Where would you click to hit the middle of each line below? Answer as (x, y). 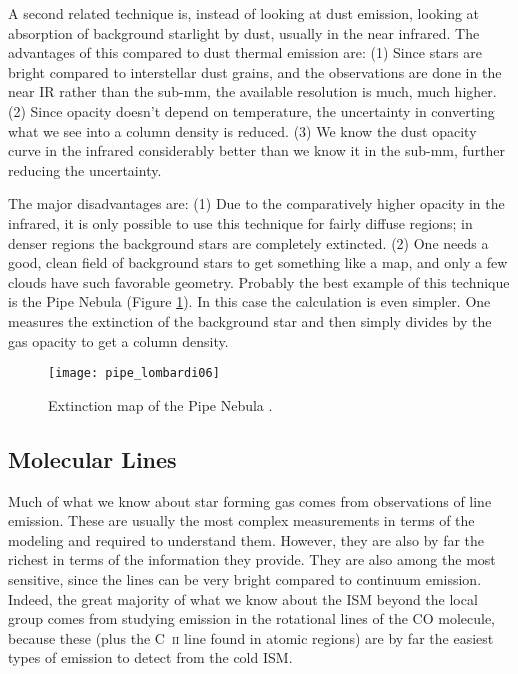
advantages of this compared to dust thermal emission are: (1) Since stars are (245, 52)
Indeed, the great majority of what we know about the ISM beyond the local (243, 598)
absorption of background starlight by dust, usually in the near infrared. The (244, 32)
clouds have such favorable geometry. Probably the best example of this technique (259, 281)
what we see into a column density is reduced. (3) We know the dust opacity (242, 130)
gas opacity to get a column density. (118, 340)
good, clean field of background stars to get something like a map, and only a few (258, 262)
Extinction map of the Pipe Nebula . (160, 404)
